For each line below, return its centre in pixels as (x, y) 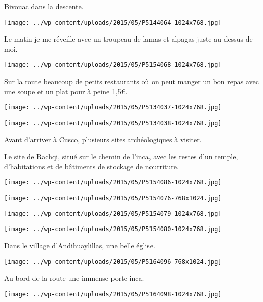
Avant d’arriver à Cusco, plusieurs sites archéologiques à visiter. (103, 139)
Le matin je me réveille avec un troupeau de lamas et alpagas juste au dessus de (128, 39)
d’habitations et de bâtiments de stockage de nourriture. (91, 166)
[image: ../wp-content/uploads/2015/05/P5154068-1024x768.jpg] (113, 65)
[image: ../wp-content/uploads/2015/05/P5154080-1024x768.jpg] (113, 229)
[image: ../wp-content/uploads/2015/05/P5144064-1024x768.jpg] (113, 23)
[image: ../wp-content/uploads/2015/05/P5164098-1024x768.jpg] (113, 294)
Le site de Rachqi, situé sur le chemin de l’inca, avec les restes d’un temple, (121, 156)
